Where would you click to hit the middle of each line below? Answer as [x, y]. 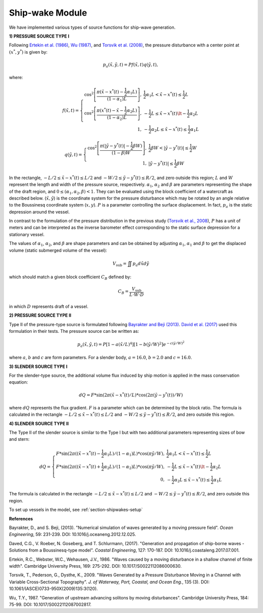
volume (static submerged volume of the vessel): [58, 250]
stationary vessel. [27, 234]
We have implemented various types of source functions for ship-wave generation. [92, 27]
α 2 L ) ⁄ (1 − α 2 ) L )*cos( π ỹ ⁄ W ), [134, 467]
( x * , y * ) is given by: [28, 52]
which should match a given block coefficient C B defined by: [70, 277]
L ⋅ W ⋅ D [137, 295]
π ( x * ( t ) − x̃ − [110, 110]
